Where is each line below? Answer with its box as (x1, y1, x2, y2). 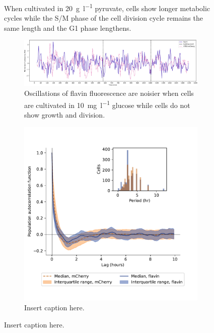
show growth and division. (24, 109, 105, 120)
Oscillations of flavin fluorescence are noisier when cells (24, 88, 194, 98)
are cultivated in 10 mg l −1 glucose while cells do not (24, 98, 190, 110)
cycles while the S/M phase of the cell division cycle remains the (4, 13, 203, 23)
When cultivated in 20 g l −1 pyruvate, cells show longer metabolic (4, 2, 210, 13)
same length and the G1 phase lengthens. (4, 22, 131, 33)
